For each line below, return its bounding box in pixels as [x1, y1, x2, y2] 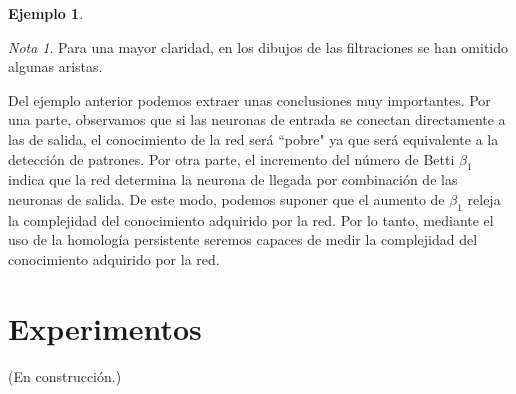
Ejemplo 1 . [8, 3, 84, 23]
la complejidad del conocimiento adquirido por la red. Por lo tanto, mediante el [8, 209, 494, 230]
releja [467, 188, 501, 209]
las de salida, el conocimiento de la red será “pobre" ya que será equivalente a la [8, 128, 499, 149]
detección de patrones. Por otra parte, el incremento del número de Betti [8, 148, 455, 169]
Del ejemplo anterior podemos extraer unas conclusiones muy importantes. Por [8, 89, 491, 110]
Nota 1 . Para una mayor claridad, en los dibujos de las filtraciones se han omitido [8, 36, 509, 57]
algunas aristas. [8, 56, 103, 77]
